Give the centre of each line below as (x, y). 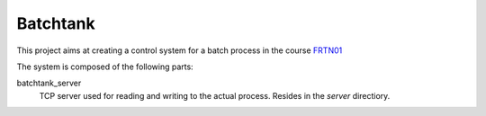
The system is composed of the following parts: (105, 67)
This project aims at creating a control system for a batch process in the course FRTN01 (180, 50)
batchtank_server (49, 83)
